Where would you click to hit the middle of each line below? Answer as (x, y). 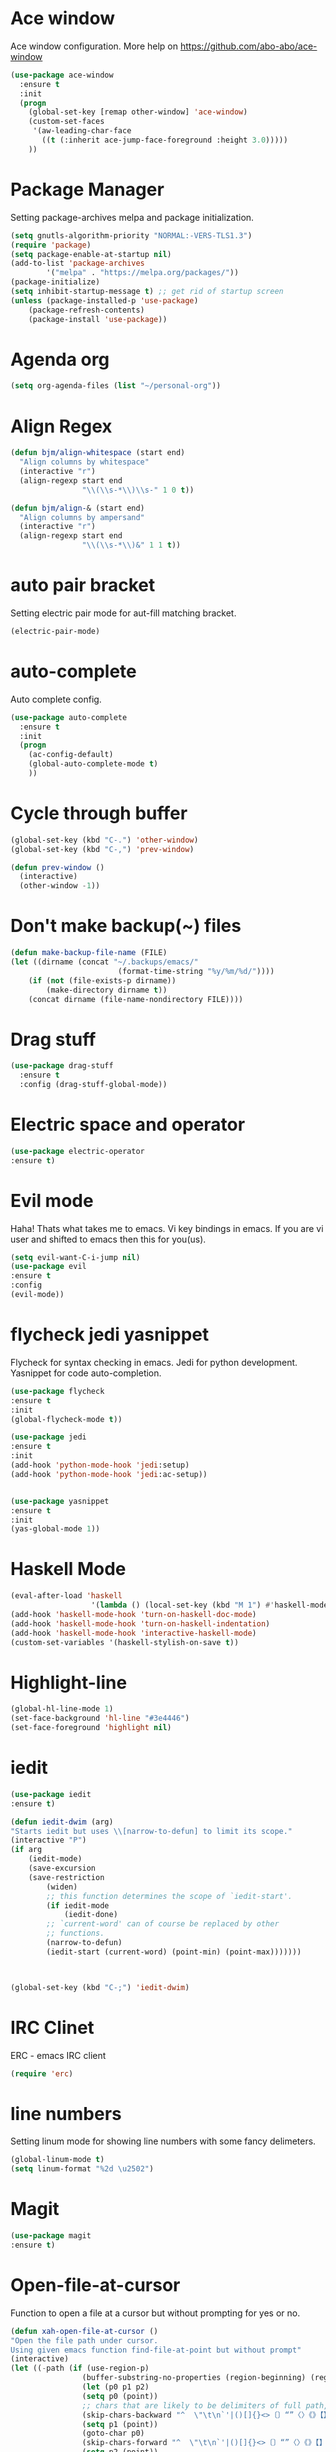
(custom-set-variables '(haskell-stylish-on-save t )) (125, 1642)
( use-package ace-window (62, 75)
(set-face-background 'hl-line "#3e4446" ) (100, 1718)
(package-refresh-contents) (86, 310)
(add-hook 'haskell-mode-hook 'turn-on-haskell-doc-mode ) (133, 1614)
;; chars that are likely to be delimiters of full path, (205, 2405)
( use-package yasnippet (60, 1501)
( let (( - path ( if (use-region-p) (80, 2368)
